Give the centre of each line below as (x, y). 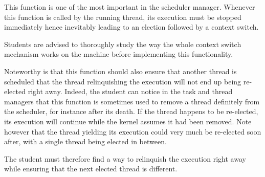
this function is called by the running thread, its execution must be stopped (123, 17)
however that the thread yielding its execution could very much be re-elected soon (133, 131)
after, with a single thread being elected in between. (85, 141)
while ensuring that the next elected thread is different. (91, 169)
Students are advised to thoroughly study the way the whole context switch (123, 44)
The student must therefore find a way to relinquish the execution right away (125, 158)
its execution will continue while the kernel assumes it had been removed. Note (128, 121)
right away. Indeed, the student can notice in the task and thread (130, 91)
